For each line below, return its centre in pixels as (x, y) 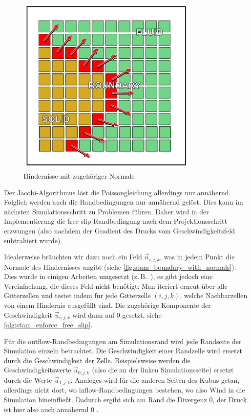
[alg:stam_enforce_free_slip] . (48, 325)
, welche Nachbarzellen (214, 295)
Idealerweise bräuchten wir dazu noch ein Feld (73, 257)
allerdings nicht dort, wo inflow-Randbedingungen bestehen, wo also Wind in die (125, 390)
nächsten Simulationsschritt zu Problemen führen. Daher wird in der (106, 211)
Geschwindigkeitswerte (38, 370)
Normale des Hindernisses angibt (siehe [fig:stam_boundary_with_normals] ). (120, 266)
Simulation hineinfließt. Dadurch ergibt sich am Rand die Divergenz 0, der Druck (125, 399)
